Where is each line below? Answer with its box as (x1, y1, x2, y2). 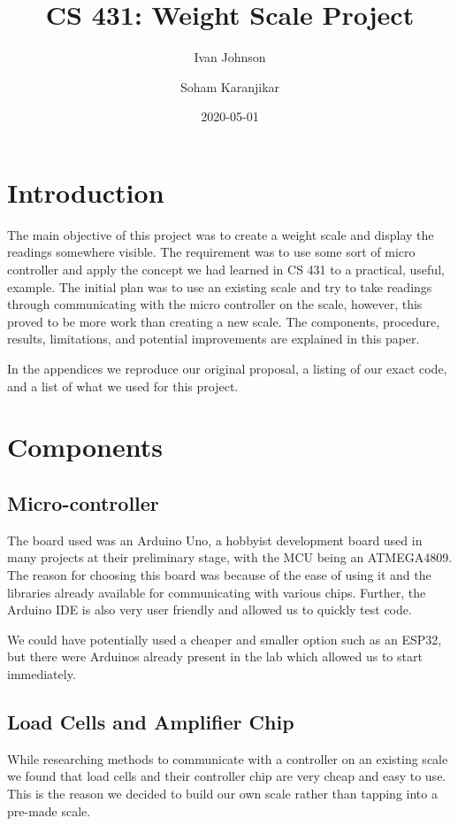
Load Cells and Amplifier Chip (7, 707, 294, 735)
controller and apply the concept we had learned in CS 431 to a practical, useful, (7, 260, 445, 279)
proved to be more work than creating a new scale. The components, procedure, (7, 312, 440, 330)
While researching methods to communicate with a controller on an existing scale (7, 749, 448, 768)
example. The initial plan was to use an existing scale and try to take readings (7, 277, 432, 296)
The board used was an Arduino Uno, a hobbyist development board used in (7, 530, 423, 549)
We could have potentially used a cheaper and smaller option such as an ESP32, (7, 629, 442, 648)
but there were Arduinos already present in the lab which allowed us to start (7, 647, 423, 666)
